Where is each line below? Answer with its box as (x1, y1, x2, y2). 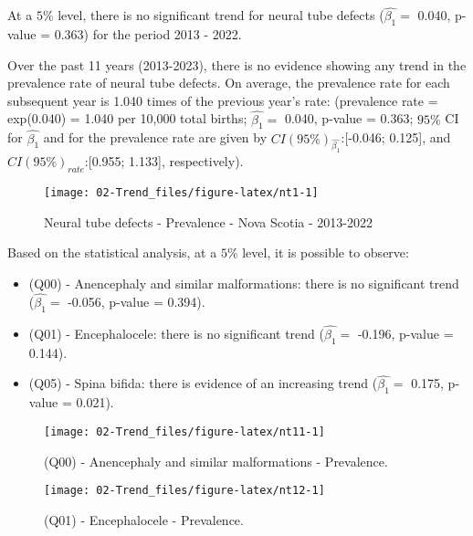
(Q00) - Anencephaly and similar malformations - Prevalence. (44, 451, 388, 470)
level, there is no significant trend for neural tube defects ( (58, 5, 384, 25)
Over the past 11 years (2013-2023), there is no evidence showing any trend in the (7, 55, 467, 74)
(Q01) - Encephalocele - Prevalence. (44, 510, 244, 529)
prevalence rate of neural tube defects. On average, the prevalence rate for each (7, 73, 450, 92)
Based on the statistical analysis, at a (7, 243, 217, 262)
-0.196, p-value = (357, 323, 454, 342)
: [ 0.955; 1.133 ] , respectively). (84, 152, 244, 171)
